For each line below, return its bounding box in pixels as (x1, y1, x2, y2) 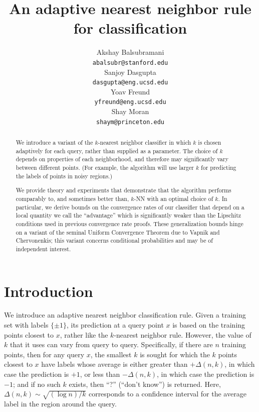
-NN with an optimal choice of (134, 194, 213, 202)
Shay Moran (111, 106, 149, 117)
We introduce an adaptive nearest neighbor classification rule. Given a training (4, 310, 246, 320)
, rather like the (60, 329, 108, 340)
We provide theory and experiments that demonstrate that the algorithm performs (16, 186, 231, 194)
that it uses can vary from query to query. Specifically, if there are (10, 339, 213, 350)
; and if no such (13, 378, 61, 389)
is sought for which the (140, 349, 210, 359)
